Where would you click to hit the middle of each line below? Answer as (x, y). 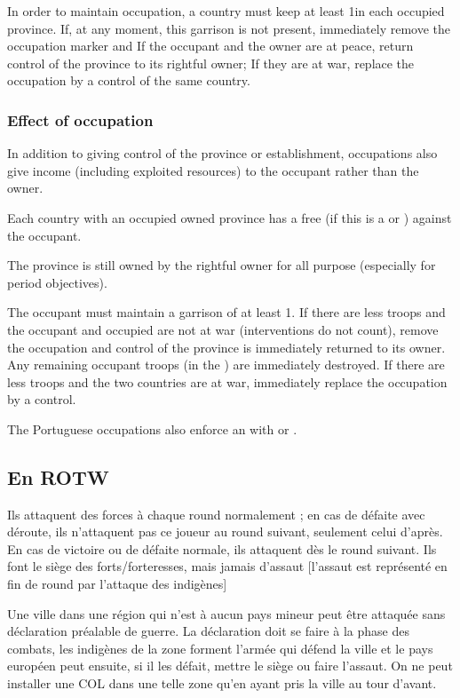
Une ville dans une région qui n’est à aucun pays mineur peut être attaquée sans (226, 613)
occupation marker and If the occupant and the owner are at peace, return (210, 46)
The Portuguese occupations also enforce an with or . (152, 428)
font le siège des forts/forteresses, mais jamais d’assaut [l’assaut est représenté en (227, 566)
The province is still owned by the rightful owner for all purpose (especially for (222, 265)
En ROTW (58, 476)
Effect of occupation (80, 119)
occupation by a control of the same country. (129, 80)
